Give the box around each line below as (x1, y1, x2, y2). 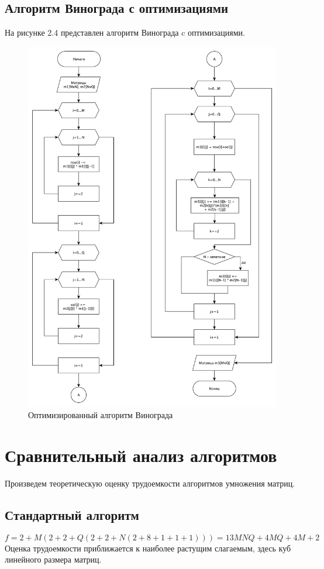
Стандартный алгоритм (5, 505, 139, 523)
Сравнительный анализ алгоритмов (5, 443, 277, 467)
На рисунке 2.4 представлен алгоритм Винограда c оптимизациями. (5, 26, 245, 39)
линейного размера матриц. (5, 553, 102, 565)
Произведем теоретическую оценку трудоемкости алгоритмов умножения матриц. (5, 477, 295, 489)
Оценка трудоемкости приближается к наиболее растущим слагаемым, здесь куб (5, 542, 291, 554)
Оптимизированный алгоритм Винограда (28, 409, 173, 421)
